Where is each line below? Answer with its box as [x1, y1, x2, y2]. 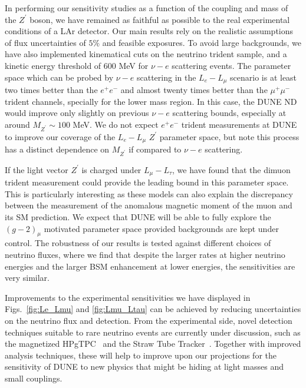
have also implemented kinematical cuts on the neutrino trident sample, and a [5, 48, 287, 60]
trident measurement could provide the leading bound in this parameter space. [5, 176, 289, 188]
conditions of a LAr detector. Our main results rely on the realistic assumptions [5, 25, 294, 37]
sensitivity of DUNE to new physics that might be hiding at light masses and [5, 360, 284, 373]
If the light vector [5, 163, 68, 175]
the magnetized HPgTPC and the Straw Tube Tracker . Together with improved [5, 337, 301, 350]
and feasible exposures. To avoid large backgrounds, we [102, 36, 302, 48]
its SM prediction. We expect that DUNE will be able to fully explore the [5, 210, 271, 223]
